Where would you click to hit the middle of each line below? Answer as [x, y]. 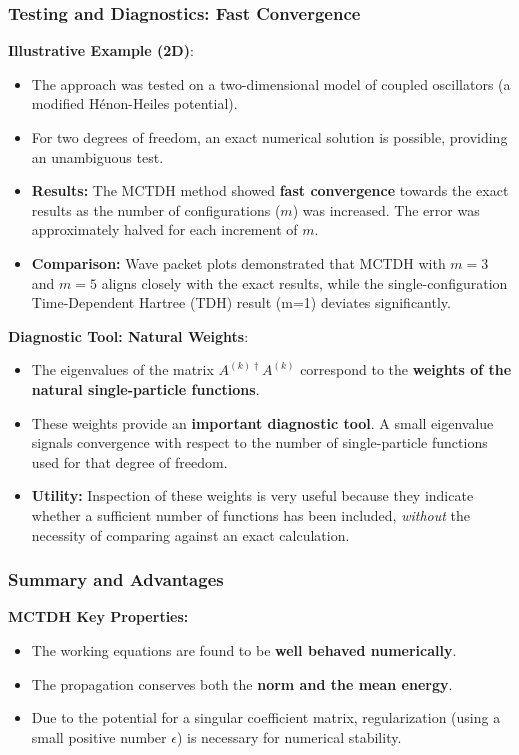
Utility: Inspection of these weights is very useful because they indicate [252, 495]
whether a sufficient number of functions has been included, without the [250, 514]
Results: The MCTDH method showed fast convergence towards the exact [270, 190]
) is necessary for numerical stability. [289, 736]
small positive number [99, 736]
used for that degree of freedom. [129, 461]
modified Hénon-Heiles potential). [134, 103]
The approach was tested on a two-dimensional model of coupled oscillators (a [271, 83]
